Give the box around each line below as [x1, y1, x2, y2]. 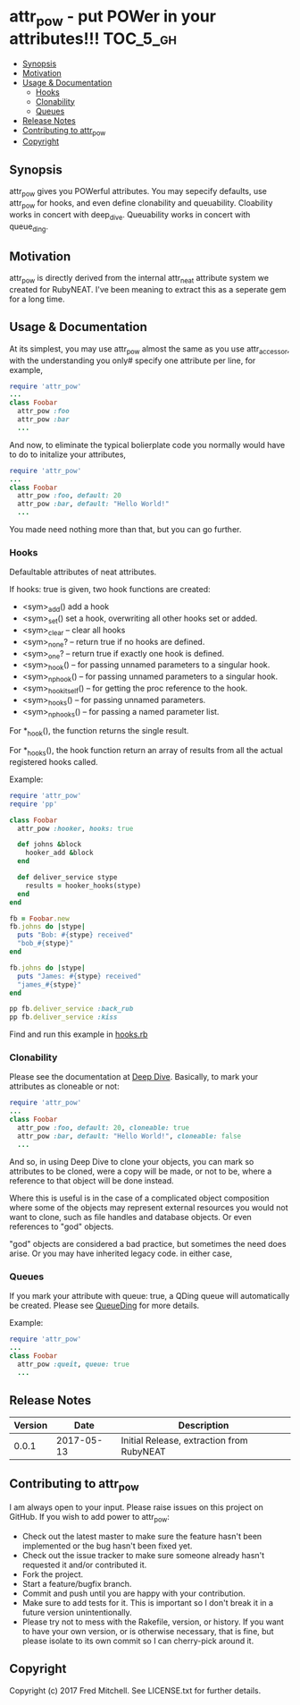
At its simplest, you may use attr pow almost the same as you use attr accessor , [9, 343, 290, 356]
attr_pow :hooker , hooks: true [17, 824, 134, 833]
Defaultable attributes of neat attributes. [9, 566, 157, 578]
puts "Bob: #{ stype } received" [17, 930, 134, 940]
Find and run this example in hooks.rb [9, 1029, 148, 1039]
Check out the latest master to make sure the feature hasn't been [21, 1531, 262, 1541]
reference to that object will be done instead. [9, 1175, 174, 1186]
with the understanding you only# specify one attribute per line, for [9, 355, 256, 366]
